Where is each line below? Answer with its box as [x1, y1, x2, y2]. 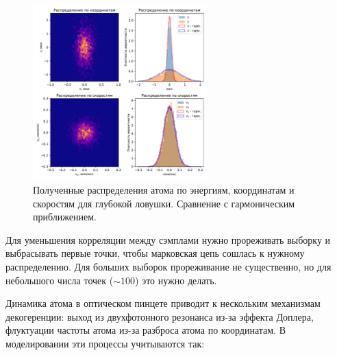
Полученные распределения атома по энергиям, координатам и [33, 182, 295, 196]
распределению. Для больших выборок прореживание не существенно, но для [5, 259, 332, 273]
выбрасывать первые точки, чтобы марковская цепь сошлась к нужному [5, 246, 305, 260]
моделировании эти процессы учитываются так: [5, 336, 205, 350]
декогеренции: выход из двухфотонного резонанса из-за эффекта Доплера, [5, 309, 314, 323]
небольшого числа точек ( [5, 273, 114, 287]
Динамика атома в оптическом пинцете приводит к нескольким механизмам [5, 296, 321, 310]
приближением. [33, 209, 97, 224]
